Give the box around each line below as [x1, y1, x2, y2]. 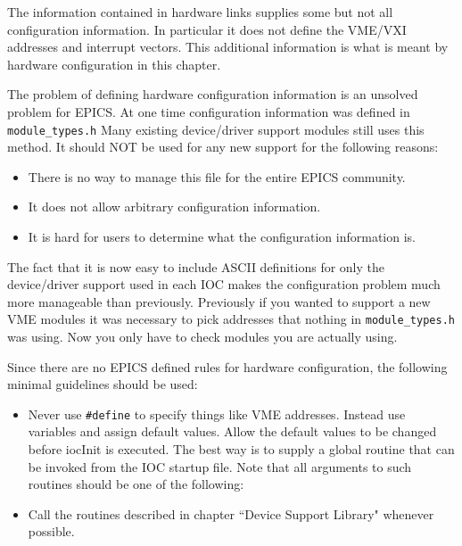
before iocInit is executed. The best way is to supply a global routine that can [28, 440, 455, 459]
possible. [28, 522, 75, 541]
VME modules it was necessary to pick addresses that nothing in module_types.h [7, 310, 455, 328]
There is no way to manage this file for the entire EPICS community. [28, 167, 406, 186]
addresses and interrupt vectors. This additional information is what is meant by [7, 37, 449, 56]
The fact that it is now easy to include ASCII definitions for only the [7, 257, 384, 276]
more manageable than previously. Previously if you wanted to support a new [7, 292, 431, 310]
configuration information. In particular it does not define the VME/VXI [7, 20, 407, 38]
